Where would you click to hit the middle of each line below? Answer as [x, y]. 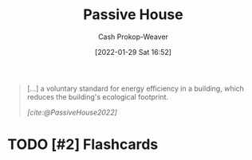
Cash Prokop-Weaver [133, 37]
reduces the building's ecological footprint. [98, 96]
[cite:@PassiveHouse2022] [72, 112]
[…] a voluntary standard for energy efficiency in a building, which [136, 88]
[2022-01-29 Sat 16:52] [133, 52]
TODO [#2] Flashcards [83, 144]
